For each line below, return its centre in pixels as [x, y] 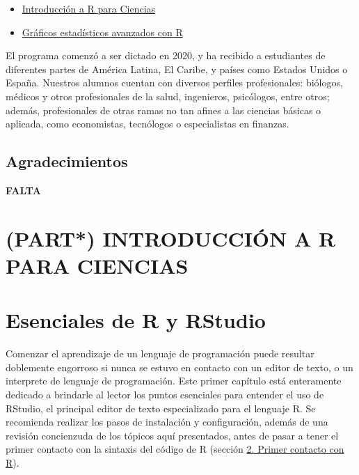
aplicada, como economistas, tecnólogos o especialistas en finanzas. [147, 124]
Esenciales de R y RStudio [136, 320]
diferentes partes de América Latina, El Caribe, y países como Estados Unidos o [177, 69]
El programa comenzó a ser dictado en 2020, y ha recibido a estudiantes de [166, 55]
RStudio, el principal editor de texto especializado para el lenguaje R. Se [161, 408]
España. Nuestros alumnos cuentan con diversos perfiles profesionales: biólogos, [174, 83]
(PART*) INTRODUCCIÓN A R [171, 238]
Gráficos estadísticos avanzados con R [102, 32]
